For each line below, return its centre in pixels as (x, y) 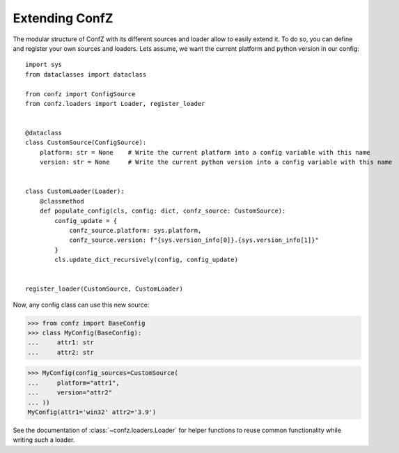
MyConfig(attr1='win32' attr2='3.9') (92, 412)
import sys (44, 65)
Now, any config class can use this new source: (81, 305)
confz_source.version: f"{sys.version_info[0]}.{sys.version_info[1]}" (194, 240)
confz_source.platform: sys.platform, (135, 230)
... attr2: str (61, 352)
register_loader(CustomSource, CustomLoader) (104, 289)
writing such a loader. (44, 440)
